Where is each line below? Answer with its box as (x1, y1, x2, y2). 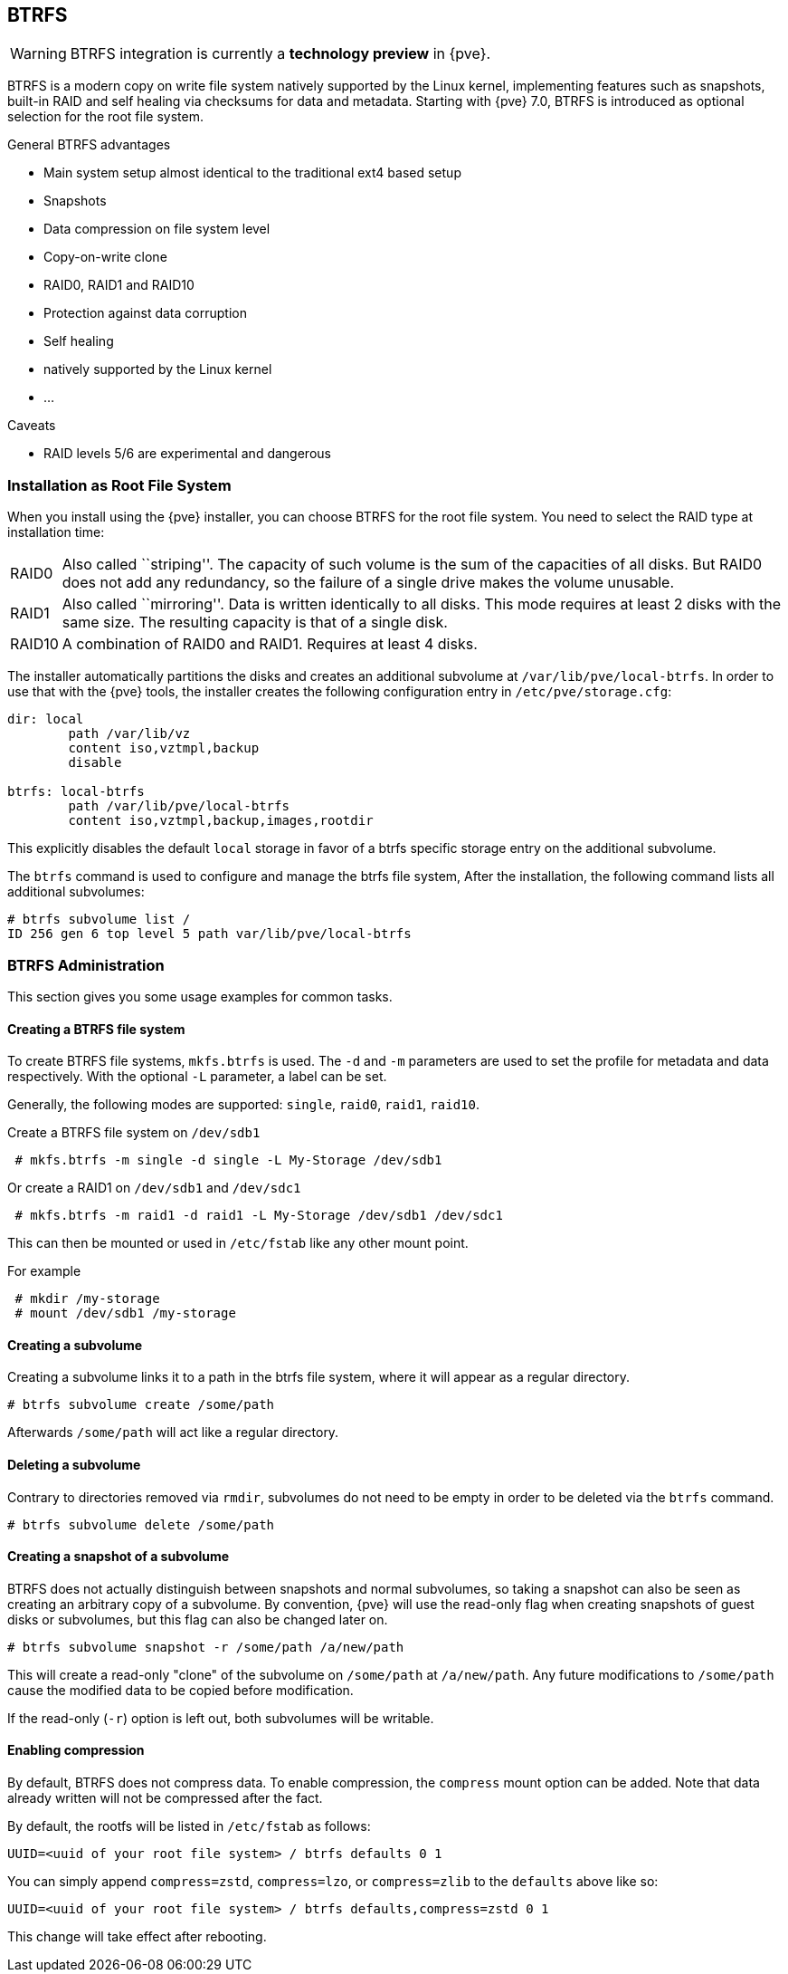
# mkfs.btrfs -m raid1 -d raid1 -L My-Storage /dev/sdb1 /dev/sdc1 (14, 1208, 503, 1223)
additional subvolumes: (7, 884, 145, 900)
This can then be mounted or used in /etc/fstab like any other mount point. (7, 1235, 469, 1251)
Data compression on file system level (43, 221, 271, 237)
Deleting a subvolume (7, 1456, 141, 1472)
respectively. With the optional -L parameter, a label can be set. (7, 1068, 387, 1085)
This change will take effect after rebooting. (7, 1929, 267, 1945)
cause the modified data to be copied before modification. (7, 1682, 354, 1698)
